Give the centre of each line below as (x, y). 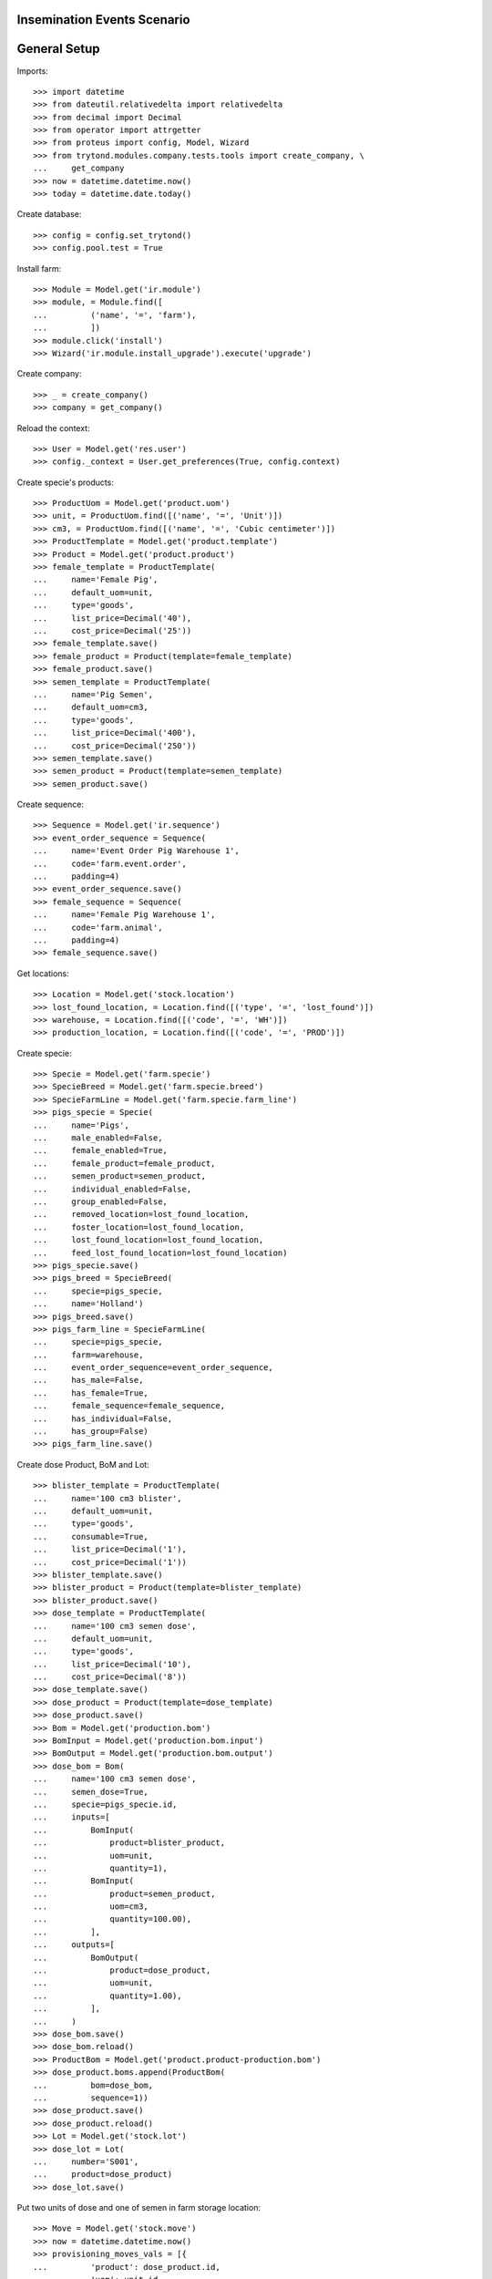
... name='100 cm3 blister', (108, 1498)
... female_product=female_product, (124, 1163)
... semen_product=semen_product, (120, 1176)
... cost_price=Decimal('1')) (110, 1562)
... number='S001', (86, 2161)
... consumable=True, (91, 1537)
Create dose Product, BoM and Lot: (83, 1464)
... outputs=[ (74, 1945)
